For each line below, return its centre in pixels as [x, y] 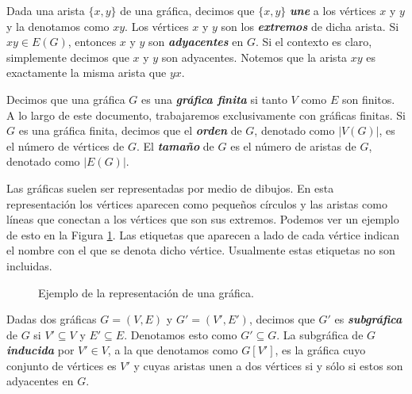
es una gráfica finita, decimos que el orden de [130, 130]
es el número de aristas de [293, 145]
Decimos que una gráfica [66, 99]
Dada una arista [46, 10]
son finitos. [368, 99]
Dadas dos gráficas [52, 319]
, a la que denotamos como [173, 350]
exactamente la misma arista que [87, 73]
